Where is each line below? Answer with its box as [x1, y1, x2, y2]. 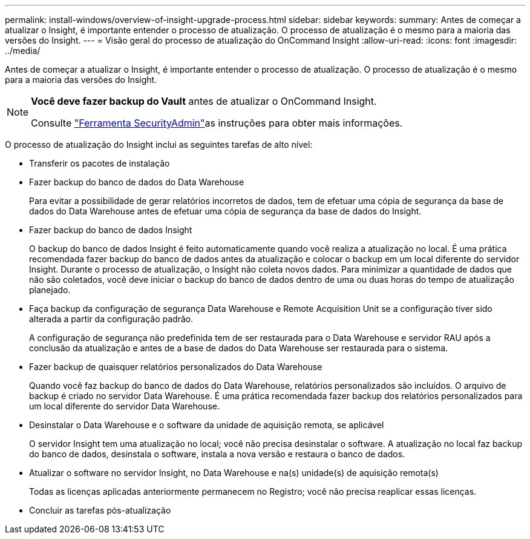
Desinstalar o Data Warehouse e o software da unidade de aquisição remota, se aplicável [29, 420, 384, 430]
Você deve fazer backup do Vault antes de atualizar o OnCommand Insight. [31, 95, 377, 107]
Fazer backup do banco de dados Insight [29, 225, 192, 235]
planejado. [29, 285, 71, 295]
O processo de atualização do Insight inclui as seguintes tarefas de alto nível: [5, 139, 313, 150]
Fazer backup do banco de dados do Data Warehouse [29, 177, 244, 187]
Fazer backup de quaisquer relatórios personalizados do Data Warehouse [29, 362, 322, 372]
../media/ [5, 45, 41, 56]
